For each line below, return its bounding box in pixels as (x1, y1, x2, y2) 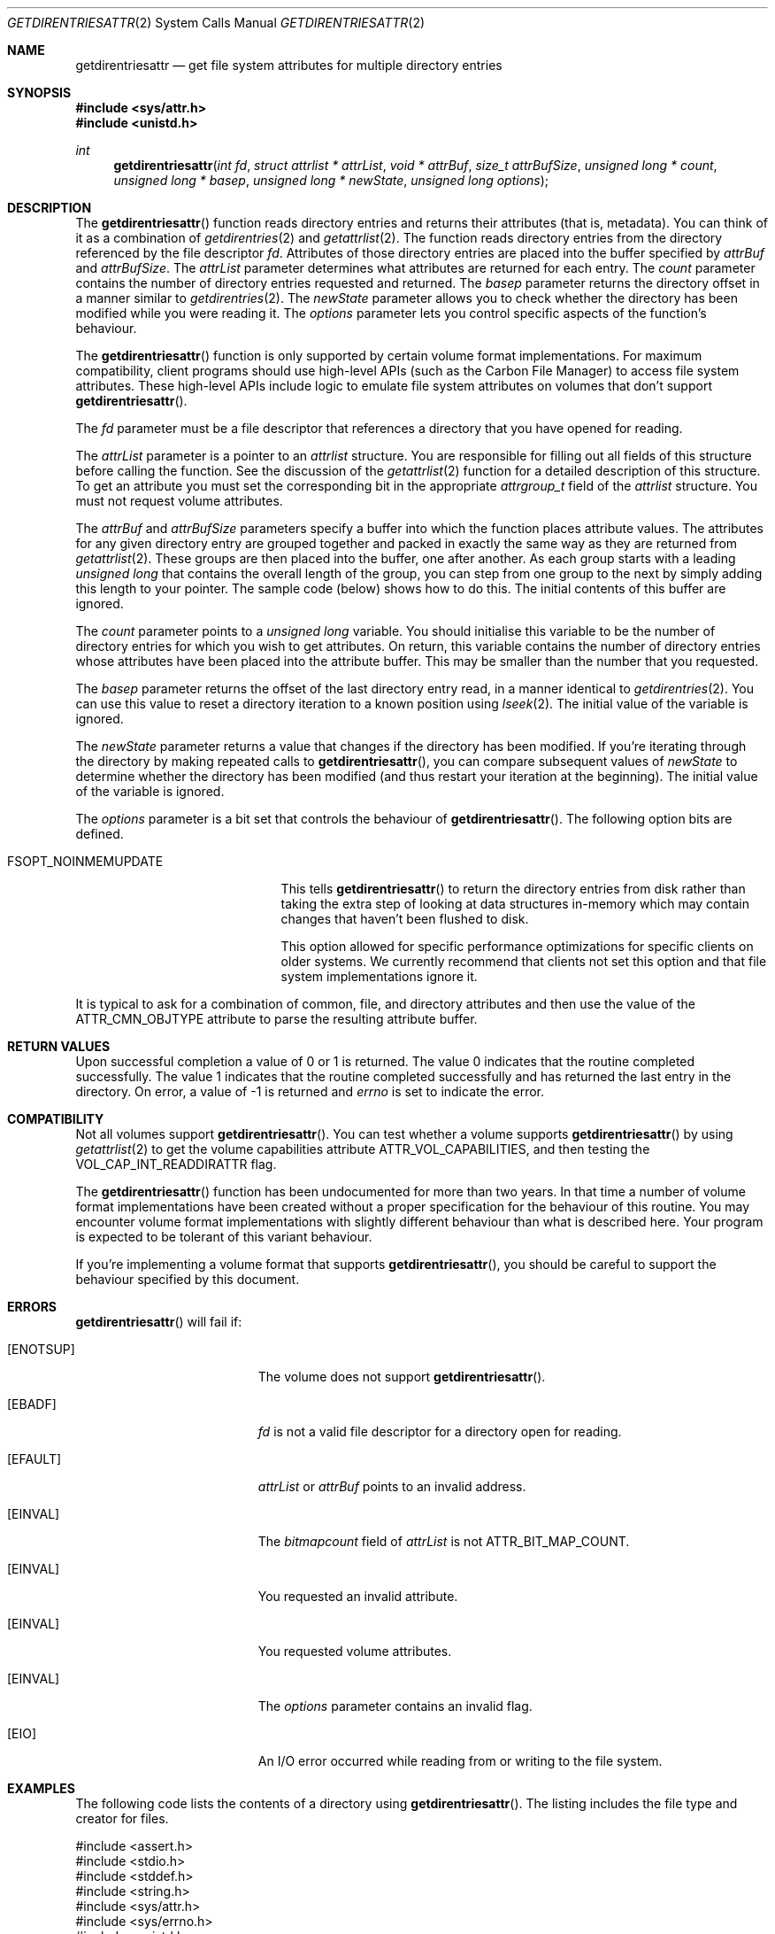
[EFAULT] (7, 1451, 62, 1466)
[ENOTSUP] (7, 1342, 75, 1357)
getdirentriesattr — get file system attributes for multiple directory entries (75, 58, 503, 73)
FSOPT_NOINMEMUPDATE (7, 854, 164, 869)
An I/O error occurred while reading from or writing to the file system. (257, 1753, 663, 1768)
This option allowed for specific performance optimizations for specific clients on (280, 939, 754, 954)
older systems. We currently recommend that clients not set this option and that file (280, 954, 767, 969)
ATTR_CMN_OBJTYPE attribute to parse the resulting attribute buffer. (75, 1011, 478, 1026)
